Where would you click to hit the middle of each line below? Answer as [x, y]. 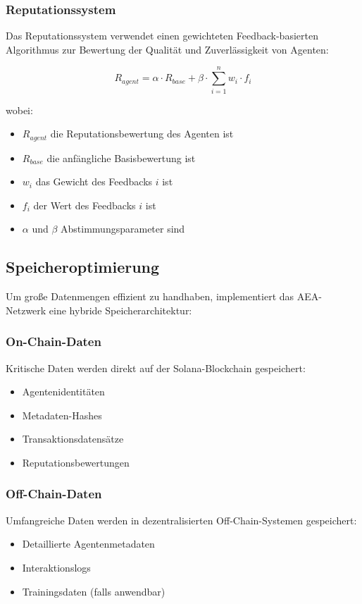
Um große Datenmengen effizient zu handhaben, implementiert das [150, 296]
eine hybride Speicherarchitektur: [120, 310]
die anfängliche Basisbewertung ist [121, 158]
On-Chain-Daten [54, 341]
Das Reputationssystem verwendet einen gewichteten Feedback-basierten [162, 36]
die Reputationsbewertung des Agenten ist [142, 134]
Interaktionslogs [56, 567]
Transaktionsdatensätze [73, 439]
